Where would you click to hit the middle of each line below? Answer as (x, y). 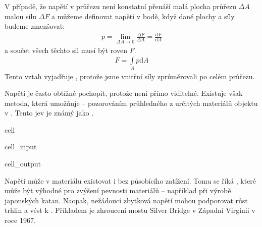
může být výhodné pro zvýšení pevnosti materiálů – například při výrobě (118, 190)
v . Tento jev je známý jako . (49, 113)
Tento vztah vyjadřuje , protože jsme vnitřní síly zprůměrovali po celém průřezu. (130, 76)
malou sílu (21, 16)
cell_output (23, 164)
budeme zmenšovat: (35, 26)
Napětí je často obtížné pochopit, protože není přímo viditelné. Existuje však (124, 93)
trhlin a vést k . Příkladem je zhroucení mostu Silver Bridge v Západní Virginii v (130, 210)
